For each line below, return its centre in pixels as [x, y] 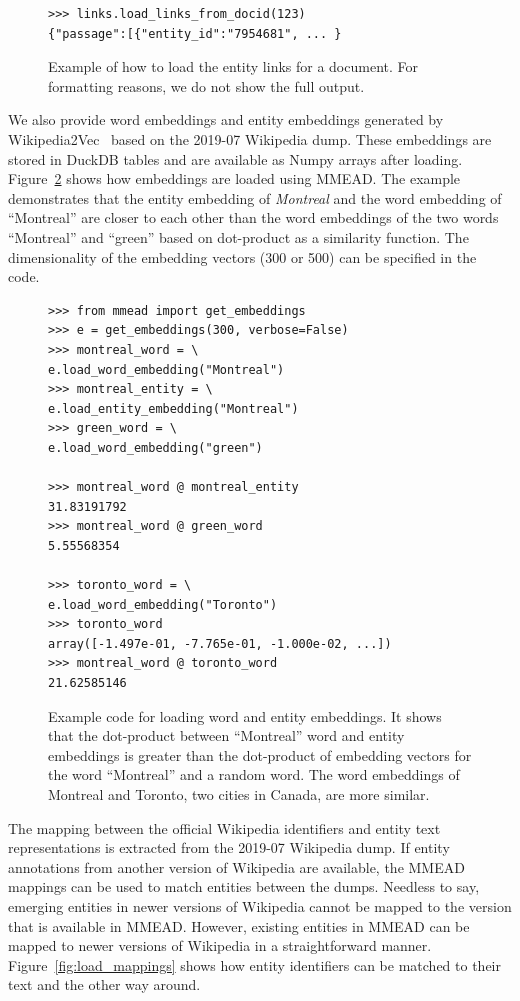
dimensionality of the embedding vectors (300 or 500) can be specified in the [242, 256]
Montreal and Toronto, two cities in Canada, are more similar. [239, 793]
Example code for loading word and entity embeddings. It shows [245, 715]
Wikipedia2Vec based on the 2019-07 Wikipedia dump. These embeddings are [250, 138]
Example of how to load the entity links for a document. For [233, 66]
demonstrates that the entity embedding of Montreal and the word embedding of [255, 197]
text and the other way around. [104, 984]
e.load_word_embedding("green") [155, 447]
